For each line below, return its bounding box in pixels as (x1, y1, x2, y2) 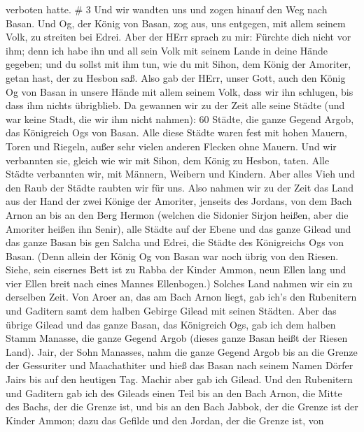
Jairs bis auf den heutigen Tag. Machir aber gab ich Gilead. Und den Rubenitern (6, 372, 353, 387)
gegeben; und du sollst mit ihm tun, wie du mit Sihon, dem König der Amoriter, (6, 57, 351, 71)
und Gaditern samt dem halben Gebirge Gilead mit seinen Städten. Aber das (6, 303, 337, 318)
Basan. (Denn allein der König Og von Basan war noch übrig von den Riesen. (6, 248, 339, 263)
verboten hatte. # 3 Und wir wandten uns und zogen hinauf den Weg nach (6, 2, 328, 16)
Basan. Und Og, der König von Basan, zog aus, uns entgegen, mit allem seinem (6, 15, 346, 30)
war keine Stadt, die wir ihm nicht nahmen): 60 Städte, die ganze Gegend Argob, (6, 111, 354, 126)
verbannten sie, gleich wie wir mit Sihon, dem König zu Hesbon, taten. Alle (6, 152, 330, 167)
